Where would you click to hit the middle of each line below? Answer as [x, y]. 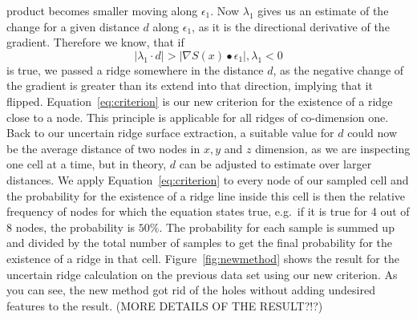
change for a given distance [73, 26]
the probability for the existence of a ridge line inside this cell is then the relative [206, 195]
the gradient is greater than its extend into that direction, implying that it [190, 85]
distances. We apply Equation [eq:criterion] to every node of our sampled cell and [208, 179]
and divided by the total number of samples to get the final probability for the [199, 243]
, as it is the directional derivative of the [291, 26]
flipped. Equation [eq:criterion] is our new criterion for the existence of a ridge [200, 101]
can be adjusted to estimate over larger [275, 164]
